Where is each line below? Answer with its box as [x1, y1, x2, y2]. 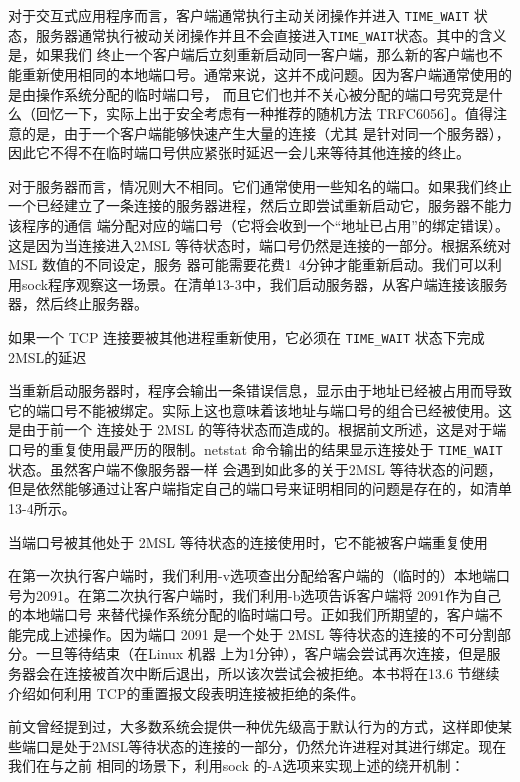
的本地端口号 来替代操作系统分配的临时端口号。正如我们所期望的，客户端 [8, 604, 489, 625]
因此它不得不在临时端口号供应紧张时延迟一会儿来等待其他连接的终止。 [8, 142, 470, 163]
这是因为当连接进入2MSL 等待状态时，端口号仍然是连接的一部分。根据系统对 [8, 234, 512, 255]
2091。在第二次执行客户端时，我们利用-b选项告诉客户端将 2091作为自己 [35, 584, 502, 605]
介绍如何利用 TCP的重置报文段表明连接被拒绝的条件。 [8, 682, 365, 703]
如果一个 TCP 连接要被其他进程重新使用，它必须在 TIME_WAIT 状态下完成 [8, 327, 485, 348]
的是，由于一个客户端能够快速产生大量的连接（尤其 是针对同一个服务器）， [21, 122, 510, 143]
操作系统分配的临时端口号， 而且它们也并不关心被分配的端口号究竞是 [35, 83, 489, 104]
